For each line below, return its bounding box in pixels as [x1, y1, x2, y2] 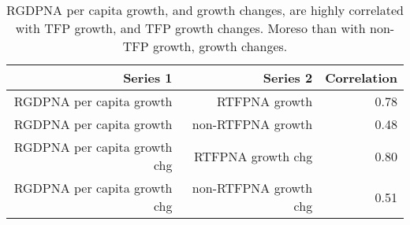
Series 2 [263, 68, 313, 87]
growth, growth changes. [152, 37, 288, 55]
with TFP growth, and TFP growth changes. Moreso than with [15, 19, 366, 37]
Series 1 [123, 68, 173, 87]
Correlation [325, 68, 397, 87]
